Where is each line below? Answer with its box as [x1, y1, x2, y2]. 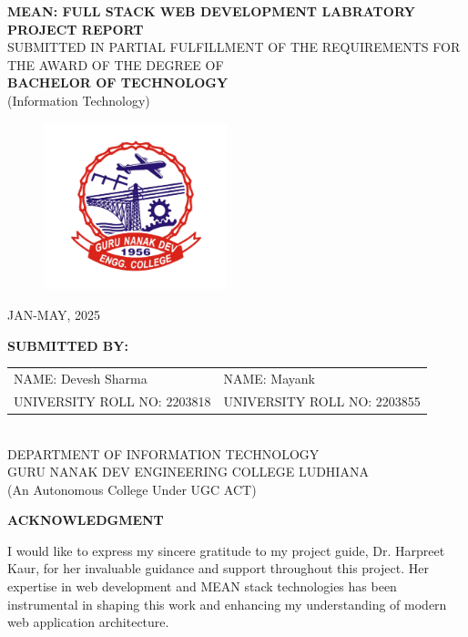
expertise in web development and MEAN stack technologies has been [7, 577, 397, 596]
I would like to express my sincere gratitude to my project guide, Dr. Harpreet [7, 540, 445, 560]
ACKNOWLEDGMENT [7, 510, 164, 529]
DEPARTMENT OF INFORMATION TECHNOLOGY [7, 444, 320, 463]
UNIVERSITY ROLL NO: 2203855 [223, 391, 421, 410]
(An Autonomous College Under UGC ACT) [7, 479, 257, 498]
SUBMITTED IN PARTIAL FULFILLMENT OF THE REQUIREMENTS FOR [7, 37, 461, 57]
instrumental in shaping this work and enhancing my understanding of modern [7, 594, 447, 613]
